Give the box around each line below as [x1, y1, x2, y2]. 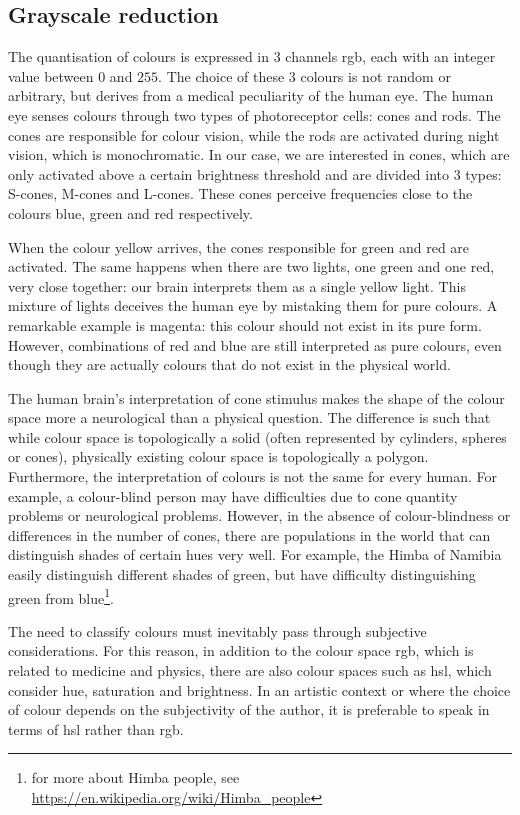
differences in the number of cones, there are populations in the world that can [8, 524, 491, 545]
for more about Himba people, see [31, 767, 240, 788]
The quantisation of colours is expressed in [8, 46, 270, 67]
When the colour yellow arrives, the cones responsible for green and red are [8, 236, 470, 257]
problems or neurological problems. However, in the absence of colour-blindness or [8, 505, 511, 526]
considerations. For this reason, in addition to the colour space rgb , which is [8, 640, 474, 661]
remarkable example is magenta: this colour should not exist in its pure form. [8, 314, 482, 335]
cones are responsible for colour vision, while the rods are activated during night [8, 124, 500, 145]
